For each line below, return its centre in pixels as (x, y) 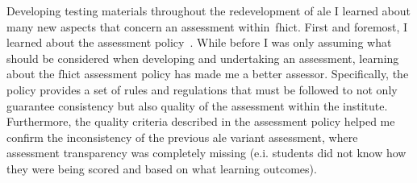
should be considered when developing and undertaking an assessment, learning (203, 58)
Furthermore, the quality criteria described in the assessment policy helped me (201, 121)
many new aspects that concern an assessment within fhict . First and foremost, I (207, 26)
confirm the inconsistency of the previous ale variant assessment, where (182, 137)
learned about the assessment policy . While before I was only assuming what (199, 42)
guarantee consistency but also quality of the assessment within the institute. (197, 105)
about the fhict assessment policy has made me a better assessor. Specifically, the (208, 74)
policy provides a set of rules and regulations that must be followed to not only (202, 89)
